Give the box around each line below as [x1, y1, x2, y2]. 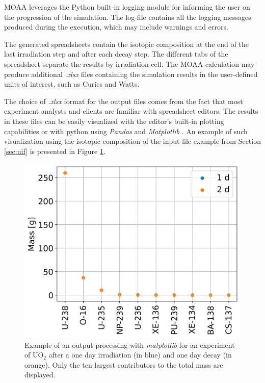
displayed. [24, 369, 56, 380]
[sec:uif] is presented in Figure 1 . [4, 145, 105, 156]
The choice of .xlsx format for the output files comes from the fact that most [4, 95, 243, 106]
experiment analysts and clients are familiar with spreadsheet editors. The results [4, 106, 258, 116]
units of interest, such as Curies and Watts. [4, 79, 140, 89]
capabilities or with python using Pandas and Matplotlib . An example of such [4, 125, 248, 136]
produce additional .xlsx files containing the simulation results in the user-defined [4, 68, 258, 79]
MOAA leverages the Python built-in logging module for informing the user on [4, 2, 250, 12]
